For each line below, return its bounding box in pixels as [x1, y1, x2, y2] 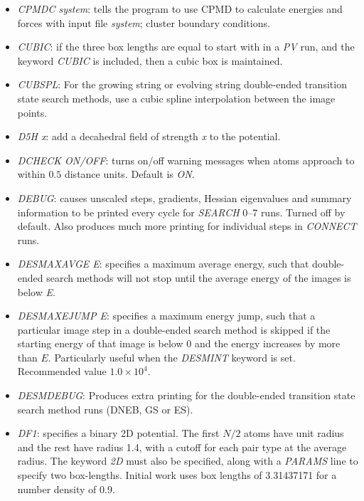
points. [17, 105, 48, 120]
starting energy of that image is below [17, 336, 183, 351]
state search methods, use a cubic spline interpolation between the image [17, 90, 336, 105]
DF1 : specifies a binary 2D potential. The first [17, 426, 220, 441]
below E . [17, 284, 55, 299]
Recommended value [17, 364, 107, 379]
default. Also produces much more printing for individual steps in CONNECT [17, 218, 357, 233]
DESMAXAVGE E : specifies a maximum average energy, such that [17, 256, 309, 271]
